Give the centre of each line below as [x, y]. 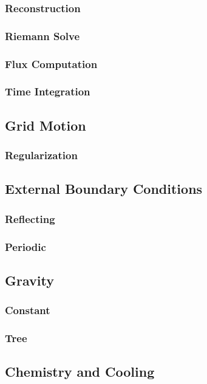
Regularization [41, 155]
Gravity [29, 280]
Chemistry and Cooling [80, 372]
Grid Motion [46, 125]
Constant [28, 310]
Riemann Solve [42, 36]
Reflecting [30, 218]
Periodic [25, 246]
